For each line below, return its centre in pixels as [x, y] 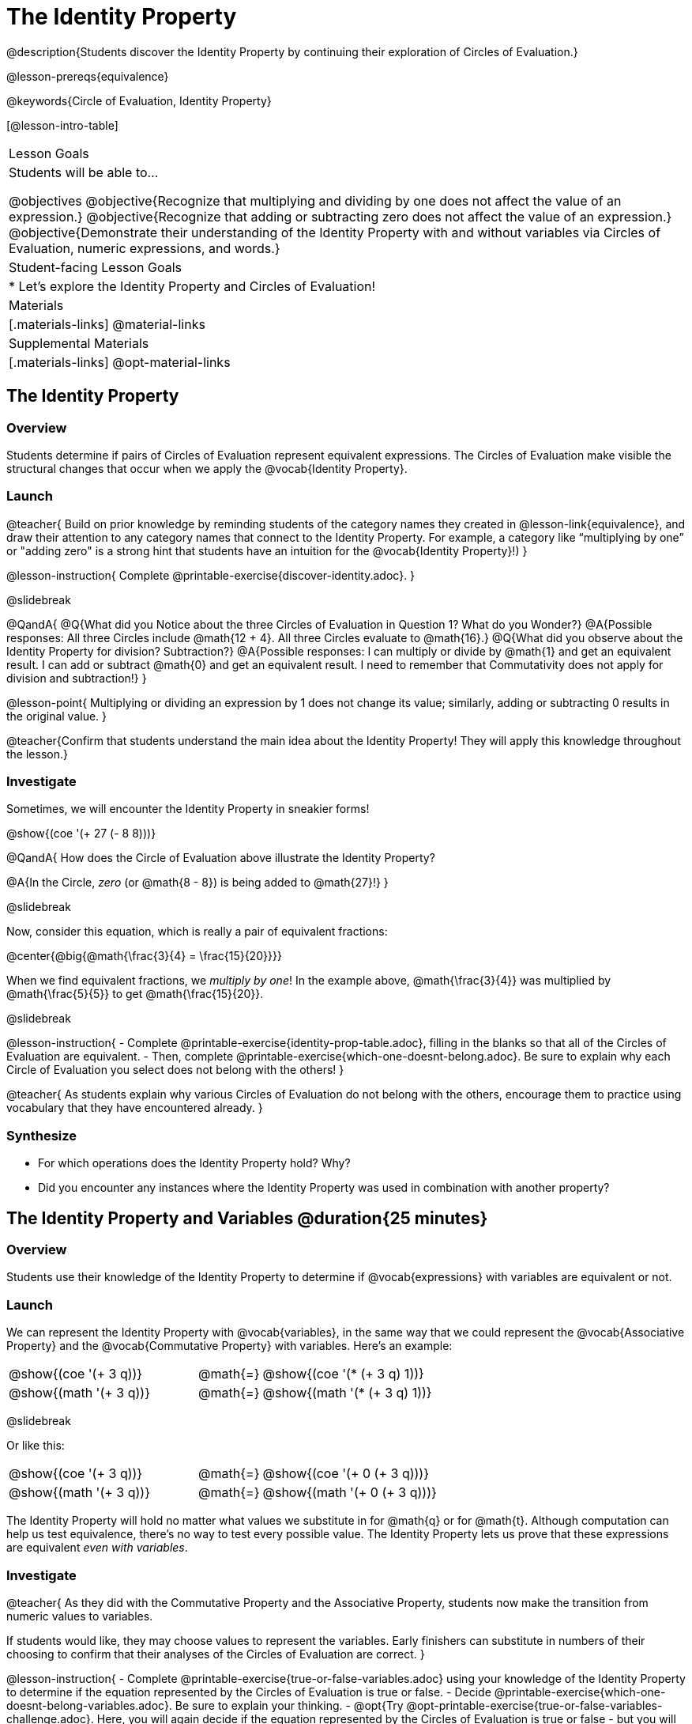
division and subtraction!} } [77, 678]
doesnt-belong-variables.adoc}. [89, 1705]
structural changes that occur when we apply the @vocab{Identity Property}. [207, 468]
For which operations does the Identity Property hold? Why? [194, 1163]
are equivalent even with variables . [97, 1548]
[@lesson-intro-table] [62, 125]
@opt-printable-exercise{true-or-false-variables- [534, 1705]
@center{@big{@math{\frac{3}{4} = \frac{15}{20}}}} [144, 956]
